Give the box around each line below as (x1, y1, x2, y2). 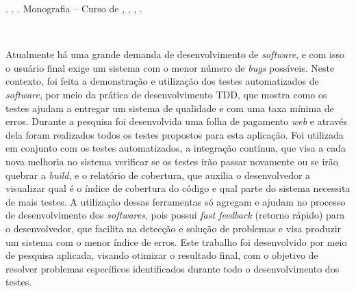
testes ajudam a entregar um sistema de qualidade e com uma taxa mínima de (5, 100, 334, 115)
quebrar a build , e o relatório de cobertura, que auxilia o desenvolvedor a (5, 167, 311, 182)
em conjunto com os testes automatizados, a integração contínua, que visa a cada (5, 141, 346, 155)
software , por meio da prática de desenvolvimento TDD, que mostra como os (5, 87, 327, 101)
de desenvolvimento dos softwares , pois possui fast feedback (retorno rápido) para (5, 208, 345, 222)
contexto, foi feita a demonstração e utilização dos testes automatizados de (5, 74, 319, 88)
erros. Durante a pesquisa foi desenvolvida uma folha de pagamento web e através (5, 114, 347, 128)
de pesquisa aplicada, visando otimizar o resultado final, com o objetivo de (5, 248, 318, 262)
